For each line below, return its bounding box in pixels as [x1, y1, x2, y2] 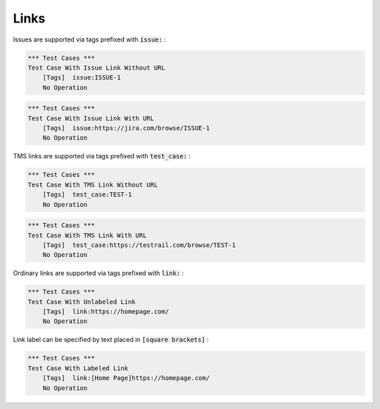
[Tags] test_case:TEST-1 [42, 191, 132, 199]
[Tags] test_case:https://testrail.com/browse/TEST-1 [42, 241, 236, 249]
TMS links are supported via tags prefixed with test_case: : [13, 152, 191, 161]
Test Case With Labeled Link [27, 364, 129, 372]
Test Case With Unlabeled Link [27, 298, 137, 306]
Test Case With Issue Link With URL [27, 114, 155, 122]
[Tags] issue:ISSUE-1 [42, 74, 121, 82]
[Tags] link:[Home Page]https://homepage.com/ [42, 374, 210, 382]
